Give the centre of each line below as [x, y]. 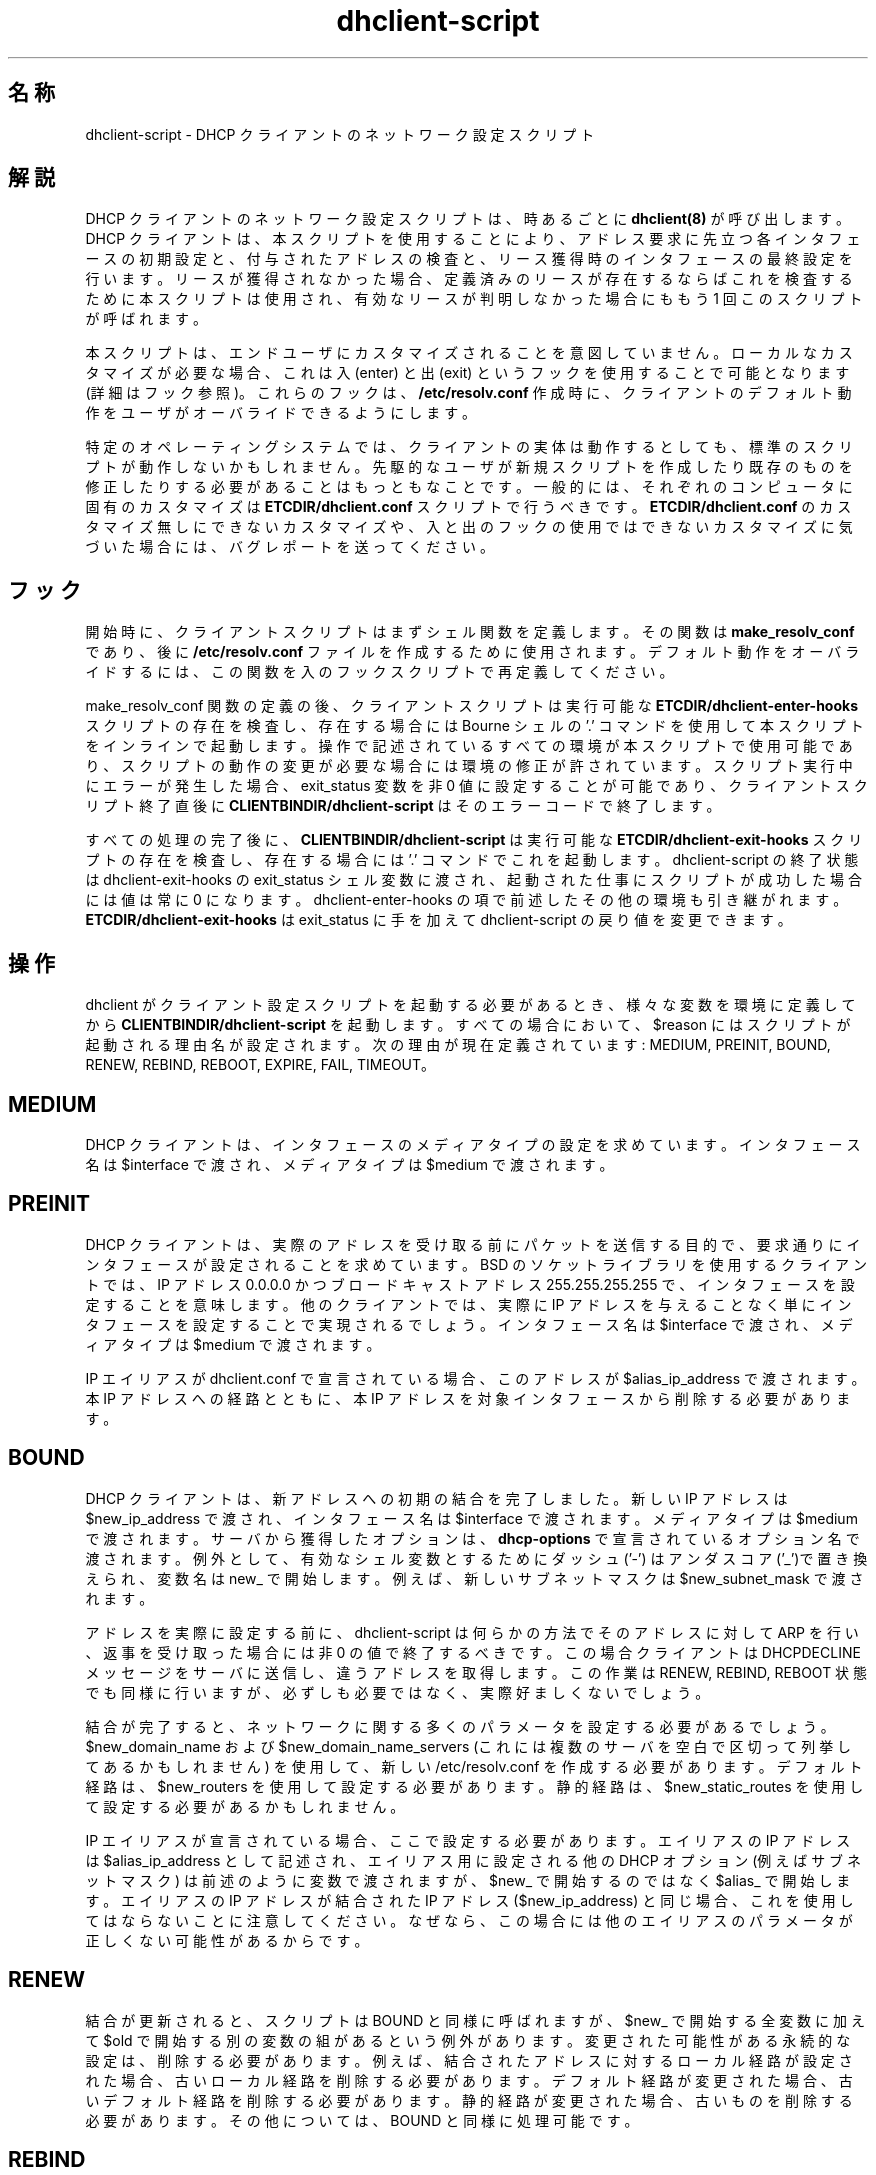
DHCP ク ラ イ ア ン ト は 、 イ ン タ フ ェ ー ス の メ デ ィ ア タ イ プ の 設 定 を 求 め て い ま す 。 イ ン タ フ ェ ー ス [473, 1144]
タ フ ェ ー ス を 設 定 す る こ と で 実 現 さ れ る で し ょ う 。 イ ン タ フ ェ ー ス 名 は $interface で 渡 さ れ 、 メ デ [469, 1324]
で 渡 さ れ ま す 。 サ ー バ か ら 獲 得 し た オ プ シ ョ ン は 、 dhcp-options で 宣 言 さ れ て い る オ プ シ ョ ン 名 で [472, 1538]
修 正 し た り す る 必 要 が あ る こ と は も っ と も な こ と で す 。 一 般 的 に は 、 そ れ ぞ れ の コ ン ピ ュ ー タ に [469, 487]
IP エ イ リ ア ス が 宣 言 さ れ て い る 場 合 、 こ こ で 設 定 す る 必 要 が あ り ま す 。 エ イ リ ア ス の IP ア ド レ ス [468, 1840]
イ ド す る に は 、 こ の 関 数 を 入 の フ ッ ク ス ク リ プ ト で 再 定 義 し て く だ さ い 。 [379, 672]
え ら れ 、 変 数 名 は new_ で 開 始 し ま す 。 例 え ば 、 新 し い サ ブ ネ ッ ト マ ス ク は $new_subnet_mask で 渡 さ [474, 1578]
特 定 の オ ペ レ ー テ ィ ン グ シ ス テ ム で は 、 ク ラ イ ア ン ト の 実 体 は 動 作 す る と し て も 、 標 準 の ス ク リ [469, 447]
